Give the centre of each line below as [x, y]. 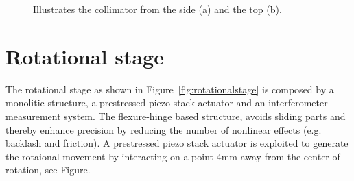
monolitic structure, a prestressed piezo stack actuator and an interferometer [167, 102]
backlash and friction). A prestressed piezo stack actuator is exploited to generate [177, 143]
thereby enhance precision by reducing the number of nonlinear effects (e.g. [164, 129]
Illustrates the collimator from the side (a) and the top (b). [157, 9]
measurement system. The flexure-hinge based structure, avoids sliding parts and [176, 116]
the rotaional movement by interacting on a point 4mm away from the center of [173, 156]
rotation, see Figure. [48, 170]
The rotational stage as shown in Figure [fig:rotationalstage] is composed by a [170, 89]
